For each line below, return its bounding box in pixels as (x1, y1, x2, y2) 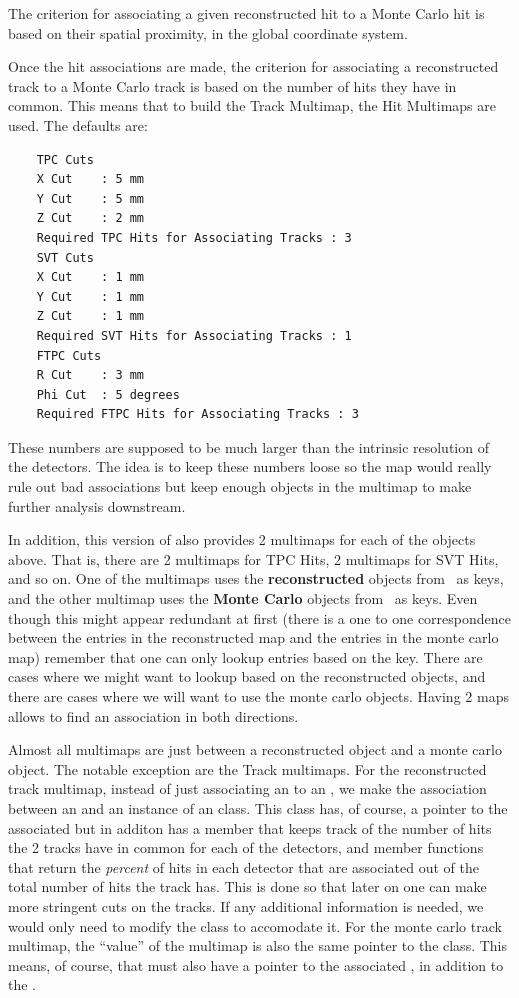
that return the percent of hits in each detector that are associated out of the (8, 856, 479, 877)
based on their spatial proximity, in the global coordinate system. (8, 22, 408, 43)
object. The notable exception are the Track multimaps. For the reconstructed (8, 758, 487, 779)
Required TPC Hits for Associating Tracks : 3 (36, 230, 352, 245)
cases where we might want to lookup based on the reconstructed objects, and (8, 666, 486, 687)
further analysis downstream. (8, 495, 186, 516)
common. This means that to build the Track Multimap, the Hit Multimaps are (8, 95, 496, 116)
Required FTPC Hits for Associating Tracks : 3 (36, 407, 359, 422)
